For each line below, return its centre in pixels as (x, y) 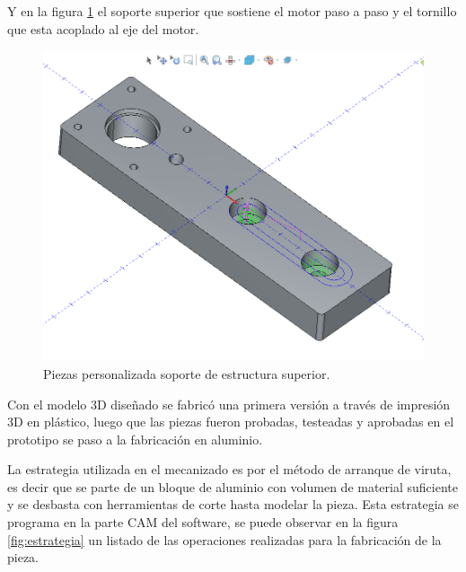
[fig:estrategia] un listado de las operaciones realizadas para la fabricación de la (224, 539)
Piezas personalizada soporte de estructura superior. (187, 373)
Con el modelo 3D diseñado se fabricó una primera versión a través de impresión (229, 404)
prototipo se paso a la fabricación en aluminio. (135, 439)
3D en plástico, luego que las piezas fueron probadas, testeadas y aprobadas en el (231, 422)
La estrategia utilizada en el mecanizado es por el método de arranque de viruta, (229, 469)
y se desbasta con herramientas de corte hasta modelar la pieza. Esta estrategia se (233, 504)
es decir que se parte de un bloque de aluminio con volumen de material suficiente (233, 486)
